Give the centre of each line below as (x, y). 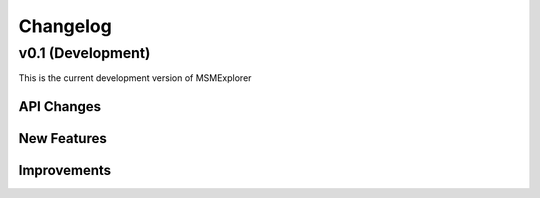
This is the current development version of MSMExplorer (135, 78)
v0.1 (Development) (84, 53)
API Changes (60, 106)
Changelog (65, 26)
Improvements (65, 170)
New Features (62, 138)
